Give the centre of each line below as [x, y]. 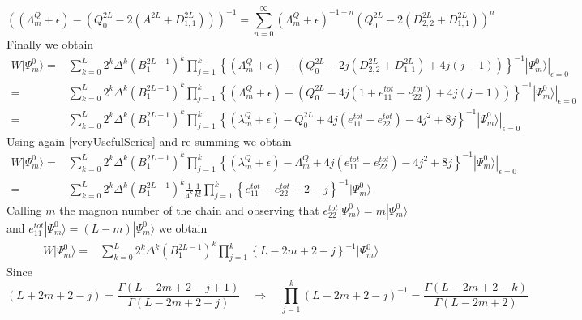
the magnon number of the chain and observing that [189, 209]
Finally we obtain [50, 44]
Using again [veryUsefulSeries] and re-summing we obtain [149, 141]
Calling [24, 209]
